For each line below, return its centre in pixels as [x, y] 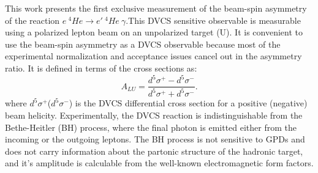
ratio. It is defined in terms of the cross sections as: [101, 68]
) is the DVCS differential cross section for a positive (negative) [188, 103]
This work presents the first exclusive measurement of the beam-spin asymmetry [156, 8]
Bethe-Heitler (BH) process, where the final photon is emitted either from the [151, 127]
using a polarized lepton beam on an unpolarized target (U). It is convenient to [154, 32]
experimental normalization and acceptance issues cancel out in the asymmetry [153, 56]
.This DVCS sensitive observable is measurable [213, 20]
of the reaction [32, 20]
